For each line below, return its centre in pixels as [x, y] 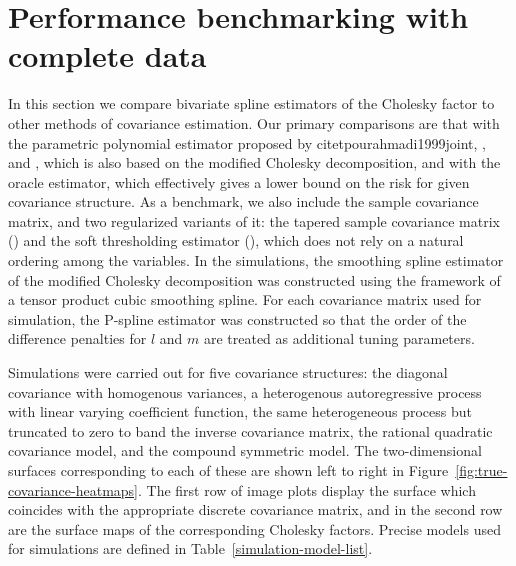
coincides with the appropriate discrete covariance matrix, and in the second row [255, 509]
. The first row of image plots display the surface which [307, 489]
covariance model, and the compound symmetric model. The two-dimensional [245, 450]
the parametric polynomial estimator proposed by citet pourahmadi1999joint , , [247, 142]
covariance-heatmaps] [73, 489]
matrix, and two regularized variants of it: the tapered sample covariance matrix [254, 220]
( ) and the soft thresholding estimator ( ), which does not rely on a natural [236, 240]
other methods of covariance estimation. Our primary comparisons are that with [254, 122]
